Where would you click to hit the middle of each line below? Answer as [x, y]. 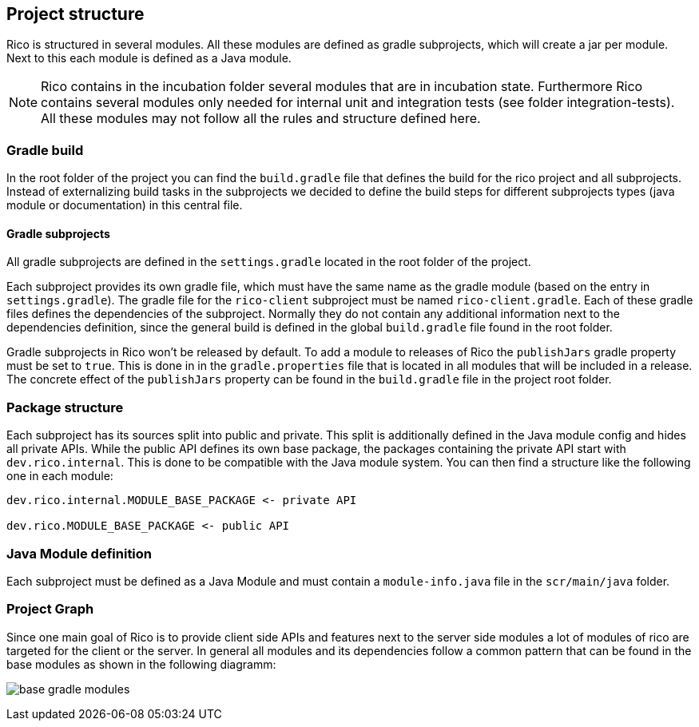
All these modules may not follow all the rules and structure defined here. [261, 119]
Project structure [75, 14]
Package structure [65, 407]
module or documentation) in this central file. [125, 205]
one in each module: [60, 476]
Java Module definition [79, 553]
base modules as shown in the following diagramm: [141, 664]
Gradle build [45, 150]
